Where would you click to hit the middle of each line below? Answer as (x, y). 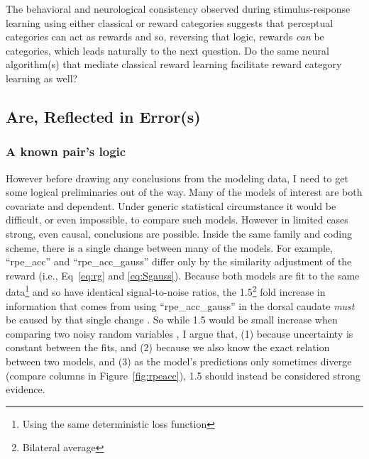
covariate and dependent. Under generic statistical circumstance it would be (171, 205)
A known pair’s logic (66, 151)
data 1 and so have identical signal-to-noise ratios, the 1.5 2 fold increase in (166, 291)
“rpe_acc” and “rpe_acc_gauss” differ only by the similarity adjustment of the (179, 261)
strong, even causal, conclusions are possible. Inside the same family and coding (179, 233)
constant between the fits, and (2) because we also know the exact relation (168, 347)
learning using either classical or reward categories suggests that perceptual (170, 22)
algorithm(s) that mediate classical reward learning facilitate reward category (174, 64)
